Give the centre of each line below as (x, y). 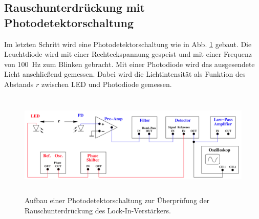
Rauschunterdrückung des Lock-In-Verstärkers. (98, 210)
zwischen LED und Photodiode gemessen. (106, 84)
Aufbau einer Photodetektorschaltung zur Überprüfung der (117, 200)
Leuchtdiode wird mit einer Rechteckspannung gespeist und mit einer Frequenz (128, 54)
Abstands (19, 84)
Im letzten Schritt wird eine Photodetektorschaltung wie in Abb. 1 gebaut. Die (128, 44)
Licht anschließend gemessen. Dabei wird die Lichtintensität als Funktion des (125, 74)
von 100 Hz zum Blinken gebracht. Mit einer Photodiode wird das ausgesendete (129, 64)
